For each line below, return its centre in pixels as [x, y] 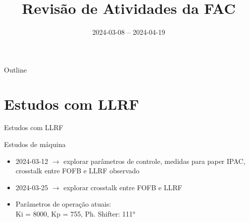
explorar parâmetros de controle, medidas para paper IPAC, [154, 161]
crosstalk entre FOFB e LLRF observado [77, 171]
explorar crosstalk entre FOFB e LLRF [123, 187]
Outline [15, 69]
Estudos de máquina [35, 144]
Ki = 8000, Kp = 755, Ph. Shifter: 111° [75, 214]
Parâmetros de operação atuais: [63, 204]
